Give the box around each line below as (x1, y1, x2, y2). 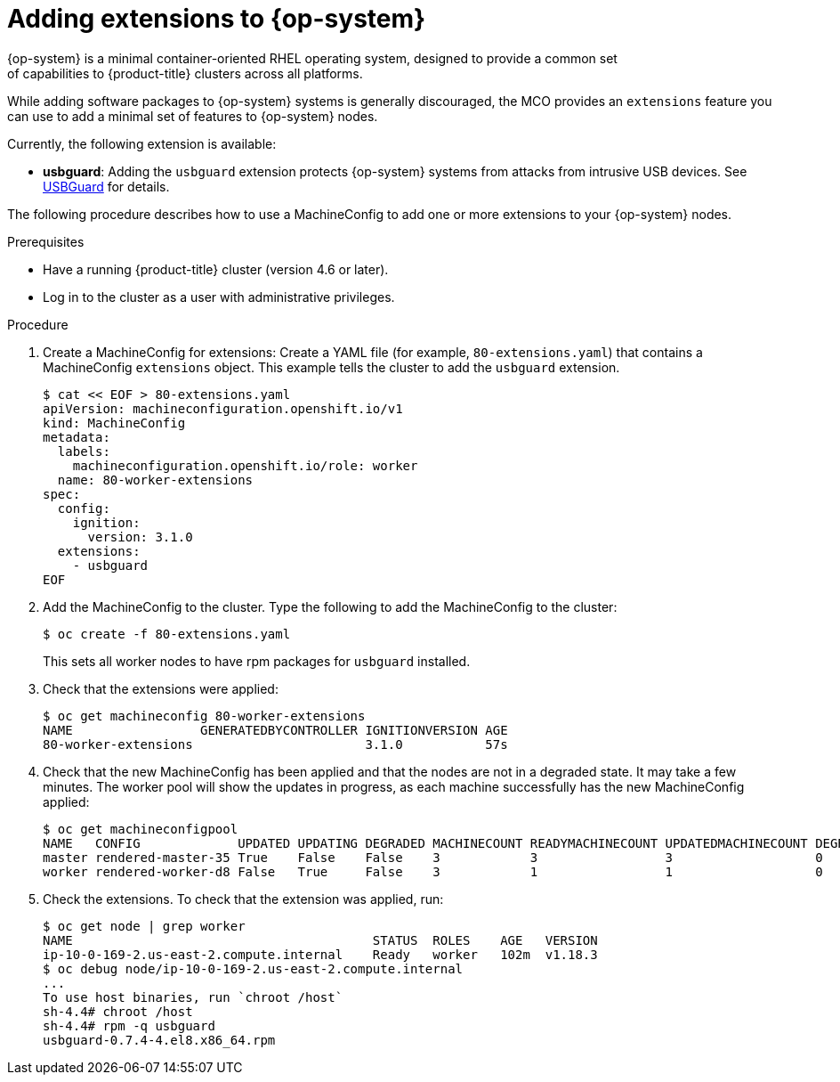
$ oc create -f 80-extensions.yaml (43, 626, 291, 641)
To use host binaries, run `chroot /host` (43, 989, 343, 1005)
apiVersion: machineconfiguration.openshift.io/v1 (43, 401, 403, 416)
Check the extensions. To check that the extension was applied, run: (43, 891, 444, 907)
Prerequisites (7, 233, 85, 249)
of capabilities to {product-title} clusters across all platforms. (7, 65, 363, 81)
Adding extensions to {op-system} (7, 4, 426, 34)
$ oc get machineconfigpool (43, 821, 238, 836)
